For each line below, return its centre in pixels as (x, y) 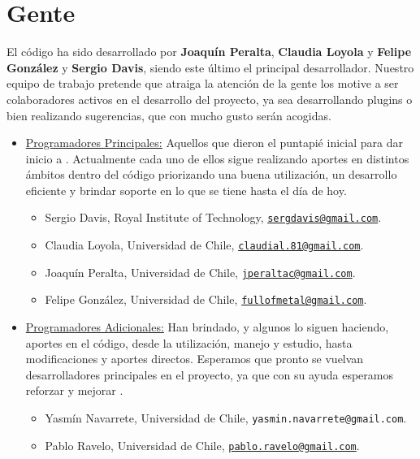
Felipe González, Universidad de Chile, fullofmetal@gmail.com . (206, 299)
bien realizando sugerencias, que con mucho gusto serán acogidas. (169, 115)
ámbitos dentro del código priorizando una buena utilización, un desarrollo (211, 174)
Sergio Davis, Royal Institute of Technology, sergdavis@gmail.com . (213, 217)
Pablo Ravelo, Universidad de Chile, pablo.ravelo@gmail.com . (202, 445)
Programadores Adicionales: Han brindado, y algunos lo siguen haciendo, (207, 327)
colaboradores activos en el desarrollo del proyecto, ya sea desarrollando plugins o (210, 99)
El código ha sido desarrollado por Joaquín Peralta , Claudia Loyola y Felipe (209, 52)
